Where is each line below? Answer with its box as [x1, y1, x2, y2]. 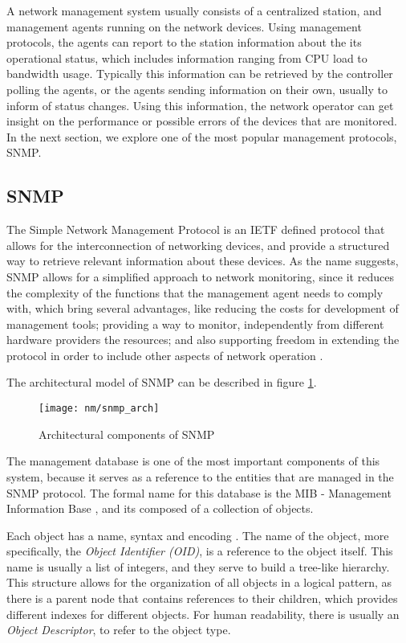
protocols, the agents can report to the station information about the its [6, 34, 362, 51]
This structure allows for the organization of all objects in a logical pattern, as [6, 574, 392, 591]
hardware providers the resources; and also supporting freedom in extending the [6, 331, 400, 348]
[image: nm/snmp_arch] [39, 403, 160, 415]
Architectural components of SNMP [39, 425, 215, 442]
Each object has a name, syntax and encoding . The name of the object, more [6, 526, 389, 543]
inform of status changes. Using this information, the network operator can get [6, 96, 394, 113]
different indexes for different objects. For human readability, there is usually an [6, 605, 400, 622]
